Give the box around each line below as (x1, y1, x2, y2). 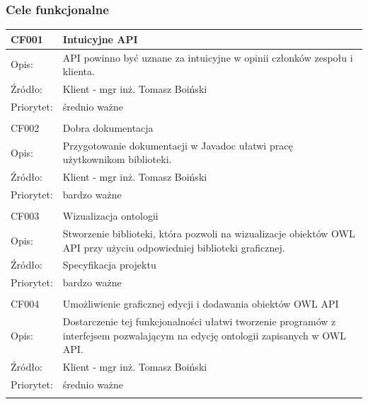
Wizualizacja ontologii (62, 208, 159, 223)
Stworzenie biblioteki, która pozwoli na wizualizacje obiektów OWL (62, 226, 355, 240)
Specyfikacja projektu (62, 257, 156, 272)
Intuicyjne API (62, 31, 138, 46)
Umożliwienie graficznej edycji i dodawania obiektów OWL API (62, 296, 339, 311)
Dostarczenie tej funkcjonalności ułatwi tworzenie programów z (62, 314, 336, 329)
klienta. (62, 64, 95, 79)
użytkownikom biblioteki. (62, 152, 172, 167)
